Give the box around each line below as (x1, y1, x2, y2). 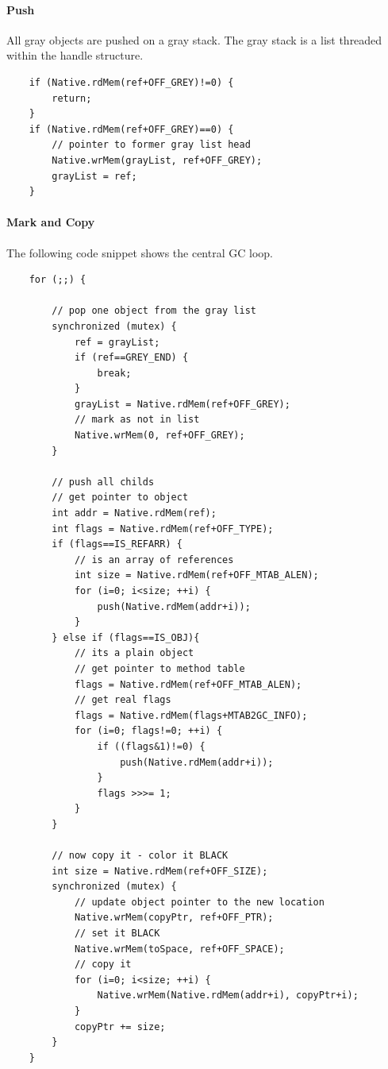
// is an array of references (74, 554, 234, 565)
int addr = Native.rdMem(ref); (52, 507, 217, 519)
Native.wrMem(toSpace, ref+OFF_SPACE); (74, 943, 285, 955)
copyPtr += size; (74, 1021, 166, 1032)
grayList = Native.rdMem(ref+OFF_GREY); (74, 398, 290, 410)
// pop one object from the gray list (52, 305, 256, 317)
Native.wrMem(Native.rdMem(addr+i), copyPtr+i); (97, 990, 359, 1001)
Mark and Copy (6, 214, 95, 230)
